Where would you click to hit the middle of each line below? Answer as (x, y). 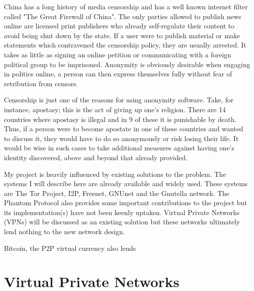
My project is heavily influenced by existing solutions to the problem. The (115, 174)
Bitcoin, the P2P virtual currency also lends (70, 248)
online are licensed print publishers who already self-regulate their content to (119, 26)
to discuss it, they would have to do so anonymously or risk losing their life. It (121, 138)
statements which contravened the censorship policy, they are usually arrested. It (125, 45)
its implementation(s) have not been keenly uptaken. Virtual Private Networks (122, 212)
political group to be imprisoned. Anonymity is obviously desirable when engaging (127, 64)
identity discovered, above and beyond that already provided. (96, 157)
